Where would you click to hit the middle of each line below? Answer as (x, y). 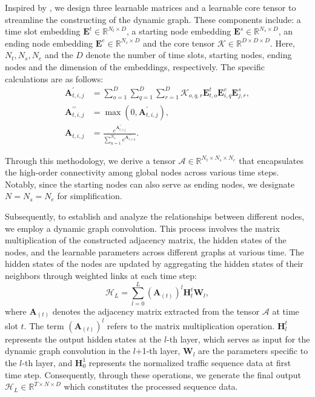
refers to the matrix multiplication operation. (191, 325)
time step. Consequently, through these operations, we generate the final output (153, 374)
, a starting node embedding (179, 31)
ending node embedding (49, 43)
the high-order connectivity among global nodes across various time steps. (142, 172)
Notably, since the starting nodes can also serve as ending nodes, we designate (150, 184)
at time (286, 311)
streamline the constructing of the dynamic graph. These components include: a (153, 19)
